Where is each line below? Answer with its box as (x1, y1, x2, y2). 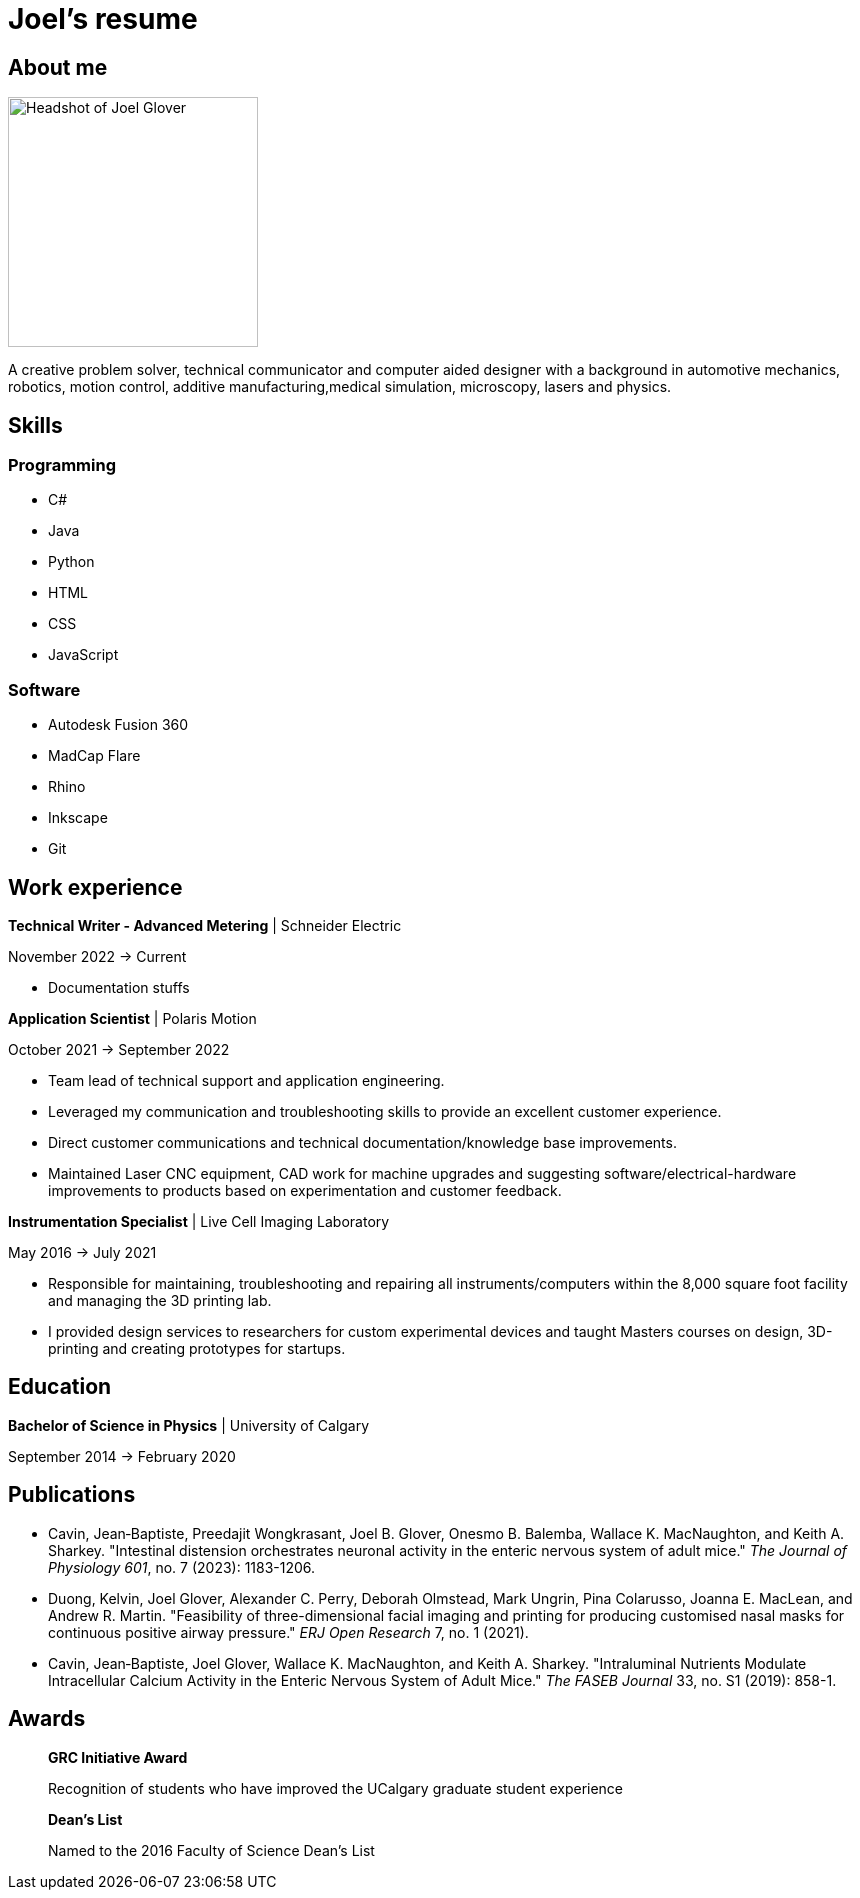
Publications (8, 1482, 136, 1508)
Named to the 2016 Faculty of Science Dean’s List (48, 1841, 375, 1859)
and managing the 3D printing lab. (48, 1291, 272, 1309)
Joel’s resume (8, 2, 198, 36)
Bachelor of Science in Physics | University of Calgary (8, 1416, 370, 1434)
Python (48, 553, 95, 571)
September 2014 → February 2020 (8, 1447, 236, 1465)
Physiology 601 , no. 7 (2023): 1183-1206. (48, 1558, 316, 1576)
